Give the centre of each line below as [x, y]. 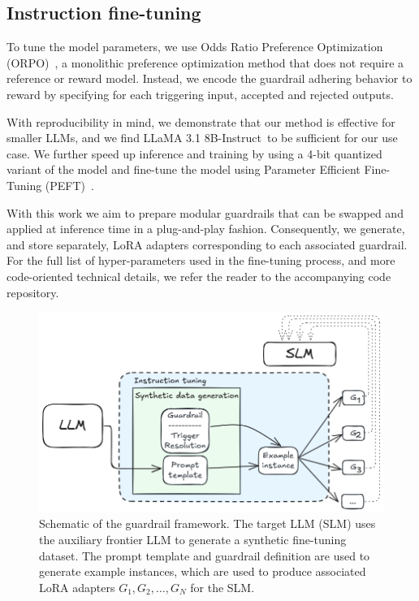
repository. [33, 292]
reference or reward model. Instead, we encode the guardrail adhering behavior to [209, 78]
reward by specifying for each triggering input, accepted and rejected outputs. [200, 94]
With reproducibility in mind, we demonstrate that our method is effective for [201, 121]
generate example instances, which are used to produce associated [203, 571]
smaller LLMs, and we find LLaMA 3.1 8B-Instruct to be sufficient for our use [202, 138]
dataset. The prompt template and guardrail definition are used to [205, 555]
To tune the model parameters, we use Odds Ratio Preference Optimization [195, 47]
